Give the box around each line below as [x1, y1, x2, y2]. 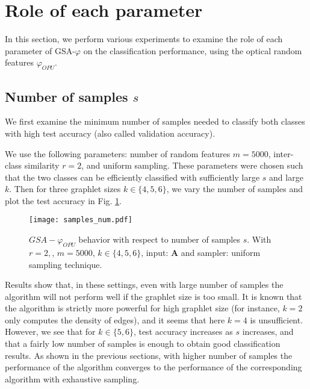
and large [269, 170, 303, 183]
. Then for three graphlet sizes [9, 182, 121, 195]
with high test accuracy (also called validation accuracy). [5, 126, 215, 139]
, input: [141, 246, 169, 258]
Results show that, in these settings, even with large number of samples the [5, 278, 284, 291]
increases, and [242, 325, 294, 338]
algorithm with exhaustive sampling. [5, 372, 140, 385]
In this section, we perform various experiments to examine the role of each [5, 33, 283, 45]
